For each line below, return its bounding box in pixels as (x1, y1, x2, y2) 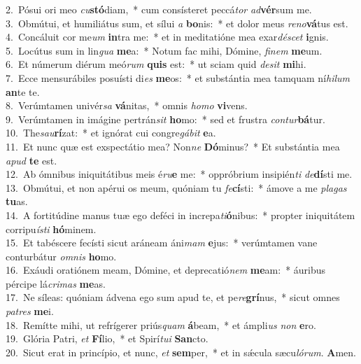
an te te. (6, 84, 40, 99)
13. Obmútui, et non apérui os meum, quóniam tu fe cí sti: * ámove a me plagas (6, 180, 347, 195)
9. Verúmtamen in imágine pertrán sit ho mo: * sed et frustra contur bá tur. (6, 111, 325, 126)
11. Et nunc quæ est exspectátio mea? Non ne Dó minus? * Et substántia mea (6, 139, 340, 153)
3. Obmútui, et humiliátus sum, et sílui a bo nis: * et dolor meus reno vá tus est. (6, 15, 348, 30)
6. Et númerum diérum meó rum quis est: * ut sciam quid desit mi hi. (6, 57, 306, 71)
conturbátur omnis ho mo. (6, 248, 117, 263)
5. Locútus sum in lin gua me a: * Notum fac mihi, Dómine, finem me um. (6, 43, 323, 57)
